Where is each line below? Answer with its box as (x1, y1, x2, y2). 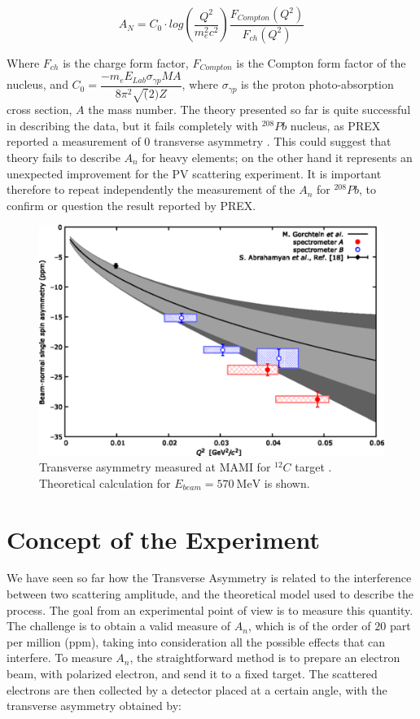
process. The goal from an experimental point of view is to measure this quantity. (7, 601, 413, 618)
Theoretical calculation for (39, 474, 171, 491)
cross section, (7, 101, 72, 118)
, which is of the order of (247, 617, 371, 634)
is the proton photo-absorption (241, 76, 394, 93)
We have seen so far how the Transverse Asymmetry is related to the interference (7, 569, 412, 586)
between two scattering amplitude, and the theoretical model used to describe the (7, 585, 414, 603)
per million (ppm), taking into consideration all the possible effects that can (7, 633, 386, 650)
